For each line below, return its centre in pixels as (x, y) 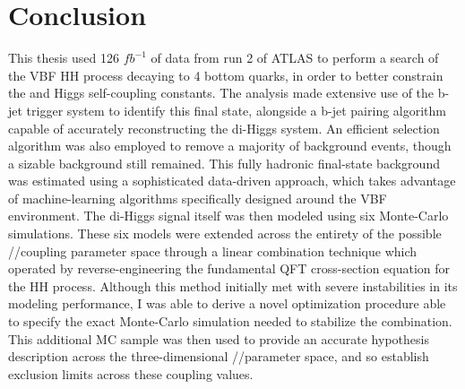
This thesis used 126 (64, 58)
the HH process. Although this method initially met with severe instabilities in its (233, 285)
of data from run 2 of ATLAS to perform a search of (295, 58)
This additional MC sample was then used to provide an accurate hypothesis (219, 338)
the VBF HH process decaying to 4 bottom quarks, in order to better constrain (226, 75)
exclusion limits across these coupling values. (131, 373)
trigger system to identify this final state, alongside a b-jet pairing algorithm (237, 110)
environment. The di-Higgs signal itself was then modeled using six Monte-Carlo (228, 216)
